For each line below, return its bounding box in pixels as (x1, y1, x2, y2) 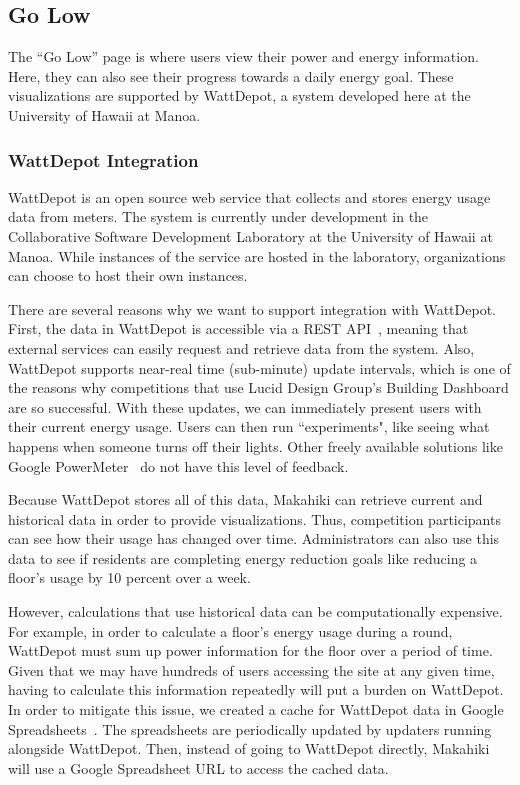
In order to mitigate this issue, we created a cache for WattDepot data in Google (8, 699, 504, 720)
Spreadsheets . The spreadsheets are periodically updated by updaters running (8, 718, 492, 739)
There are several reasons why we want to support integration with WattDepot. (8, 298, 496, 319)
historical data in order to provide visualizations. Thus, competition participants (8, 508, 501, 529)
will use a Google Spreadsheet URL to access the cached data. (8, 757, 389, 778)
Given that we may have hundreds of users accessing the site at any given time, (8, 659, 495, 680)
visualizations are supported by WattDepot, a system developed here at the (8, 85, 471, 106)
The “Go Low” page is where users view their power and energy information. (8, 46, 479, 67)
